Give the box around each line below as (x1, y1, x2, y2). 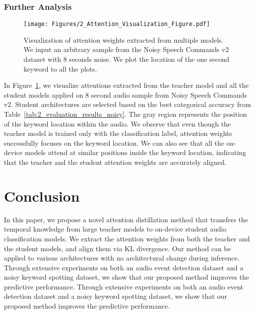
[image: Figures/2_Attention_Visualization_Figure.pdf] (24, 21, 210, 28)
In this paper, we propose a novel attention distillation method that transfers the (4, 214, 248, 224)
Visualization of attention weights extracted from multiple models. (24, 34, 224, 45)
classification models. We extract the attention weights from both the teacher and (4, 233, 250, 243)
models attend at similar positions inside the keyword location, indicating (25, 147, 246, 157)
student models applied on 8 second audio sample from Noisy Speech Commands (4, 89, 247, 100)
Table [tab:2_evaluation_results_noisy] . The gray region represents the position (4, 109, 247, 119)
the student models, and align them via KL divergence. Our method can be (4, 243, 231, 253)
